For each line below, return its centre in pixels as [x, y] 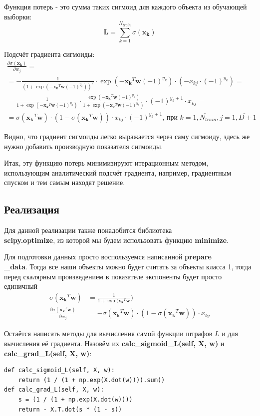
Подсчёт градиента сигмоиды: [49, 54]
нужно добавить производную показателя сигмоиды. [84, 146]
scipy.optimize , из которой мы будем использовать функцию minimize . [116, 240]
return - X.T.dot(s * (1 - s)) [70, 409]
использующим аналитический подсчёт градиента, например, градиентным [118, 172]
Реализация [32, 209]
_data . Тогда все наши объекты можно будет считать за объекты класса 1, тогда [128, 266]
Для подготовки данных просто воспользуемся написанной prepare [108, 257]
